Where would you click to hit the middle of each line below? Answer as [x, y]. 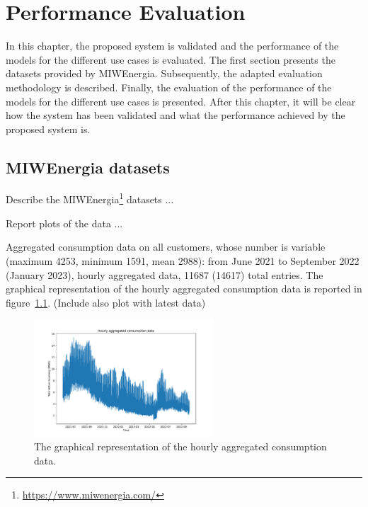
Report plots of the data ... [64, 223]
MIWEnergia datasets [88, 167]
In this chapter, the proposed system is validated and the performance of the [172, 46]
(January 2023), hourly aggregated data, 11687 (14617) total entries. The [165, 274]
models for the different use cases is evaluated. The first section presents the [171, 59]
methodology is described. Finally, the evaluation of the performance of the [169, 87]
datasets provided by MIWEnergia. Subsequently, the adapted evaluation [164, 73]
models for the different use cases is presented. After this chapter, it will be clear [181, 101]
